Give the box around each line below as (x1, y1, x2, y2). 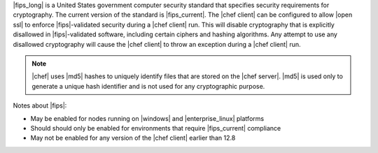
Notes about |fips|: (13, 101, 67, 110)
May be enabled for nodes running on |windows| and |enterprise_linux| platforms (30, 114, 265, 122)
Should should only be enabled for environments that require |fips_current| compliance (30, 124, 281, 132)
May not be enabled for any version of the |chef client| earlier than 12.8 (30, 133, 236, 143)
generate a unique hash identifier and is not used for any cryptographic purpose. (31, 82, 265, 90)
